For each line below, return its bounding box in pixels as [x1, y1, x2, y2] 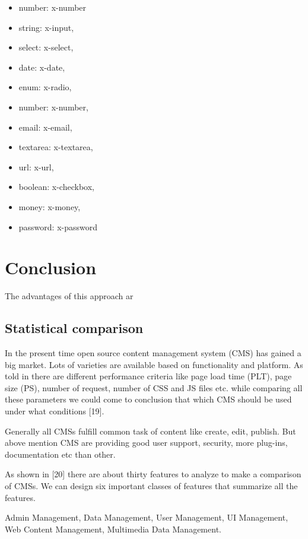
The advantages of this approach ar [5, 290, 134, 302]
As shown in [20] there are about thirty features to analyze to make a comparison [5, 468, 301, 480]
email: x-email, [18, 121, 72, 133]
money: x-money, [18, 200, 81, 213]
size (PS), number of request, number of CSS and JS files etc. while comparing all [5, 381, 303, 394]
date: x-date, [18, 61, 65, 73]
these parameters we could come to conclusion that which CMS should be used [5, 393, 292, 405]
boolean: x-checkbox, [18, 180, 94, 193]
